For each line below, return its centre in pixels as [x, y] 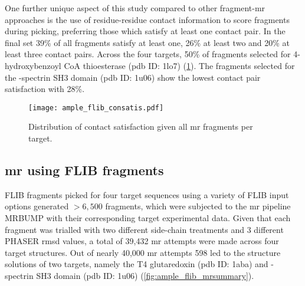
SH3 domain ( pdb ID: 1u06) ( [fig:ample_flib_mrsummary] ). [145, 275]
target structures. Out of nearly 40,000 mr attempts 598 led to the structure [143, 252]
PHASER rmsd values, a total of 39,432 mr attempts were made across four [142, 241]
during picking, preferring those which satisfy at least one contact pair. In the [145, 31]
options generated [37, 206]
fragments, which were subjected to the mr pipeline [198, 206]
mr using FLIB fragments [84, 170]
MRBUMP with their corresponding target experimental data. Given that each [148, 217]
